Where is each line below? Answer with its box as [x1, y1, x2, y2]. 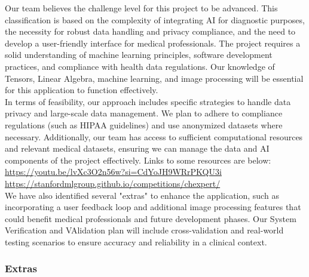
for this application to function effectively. [5, 84, 158, 96]
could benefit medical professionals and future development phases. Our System [5, 212, 296, 224]
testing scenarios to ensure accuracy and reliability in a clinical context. [5, 235, 267, 248]
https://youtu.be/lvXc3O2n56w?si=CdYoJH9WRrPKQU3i [5, 165, 222, 178]
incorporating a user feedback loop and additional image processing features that [5, 201, 301, 213]
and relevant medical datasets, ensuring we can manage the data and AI [5, 142, 270, 155]
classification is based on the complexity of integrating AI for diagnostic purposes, [5, 13, 305, 26]
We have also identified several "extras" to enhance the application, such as [5, 189, 279, 201]
